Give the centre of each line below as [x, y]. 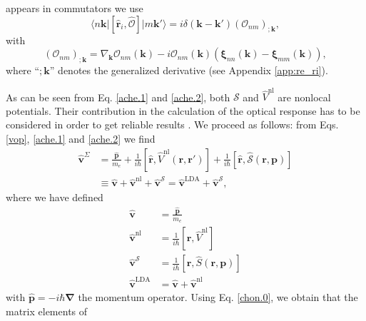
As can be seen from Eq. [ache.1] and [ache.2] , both [118, 97]
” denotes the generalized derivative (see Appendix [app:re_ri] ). [189, 70]
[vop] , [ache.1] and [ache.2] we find [81, 139]
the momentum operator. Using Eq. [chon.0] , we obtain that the [218, 297]
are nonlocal [304, 97]
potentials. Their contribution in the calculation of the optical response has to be [183, 110]
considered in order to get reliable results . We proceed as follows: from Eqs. [172, 124]
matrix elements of [47, 311]
